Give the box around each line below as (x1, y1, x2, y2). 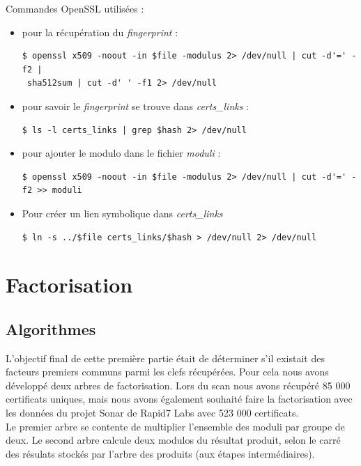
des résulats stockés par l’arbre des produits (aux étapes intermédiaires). (6, 446, 315, 460)
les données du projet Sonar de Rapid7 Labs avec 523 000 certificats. (6, 405, 299, 420)
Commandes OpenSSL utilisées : (6, 1, 144, 15)
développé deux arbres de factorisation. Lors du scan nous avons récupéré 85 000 (6, 378, 351, 392)
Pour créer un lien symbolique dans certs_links (22, 205, 223, 220)
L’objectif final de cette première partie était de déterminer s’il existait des (6, 350, 325, 365)
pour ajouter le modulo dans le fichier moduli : (22, 146, 221, 160)
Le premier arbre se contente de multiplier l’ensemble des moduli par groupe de (6, 419, 345, 433)
